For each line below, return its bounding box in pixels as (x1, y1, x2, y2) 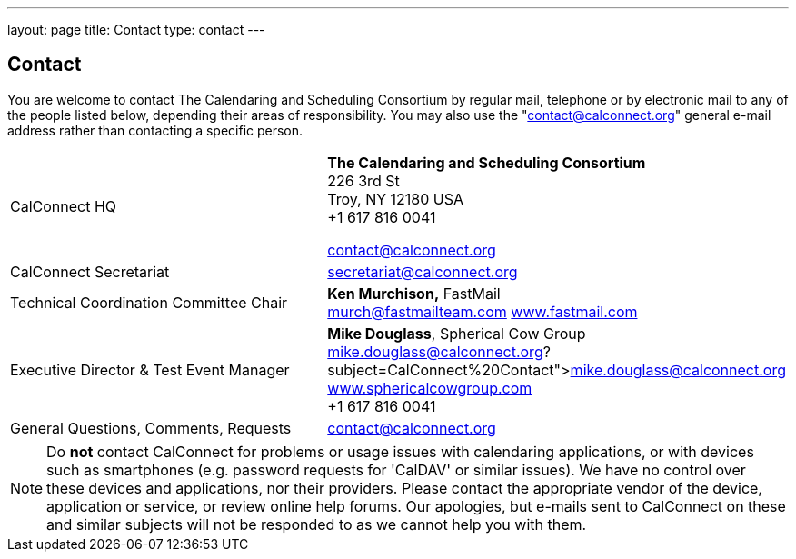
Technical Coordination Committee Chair (10, 293, 288, 312)
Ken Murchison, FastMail (327, 284, 501, 303)
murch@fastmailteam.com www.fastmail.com (327, 302, 638, 321)
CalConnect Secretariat (10, 262, 170, 281)
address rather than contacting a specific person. (7, 122, 303, 138)
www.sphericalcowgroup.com (327, 378, 532, 397)
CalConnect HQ (10, 196, 117, 215)
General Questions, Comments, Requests (10, 418, 292, 437)
